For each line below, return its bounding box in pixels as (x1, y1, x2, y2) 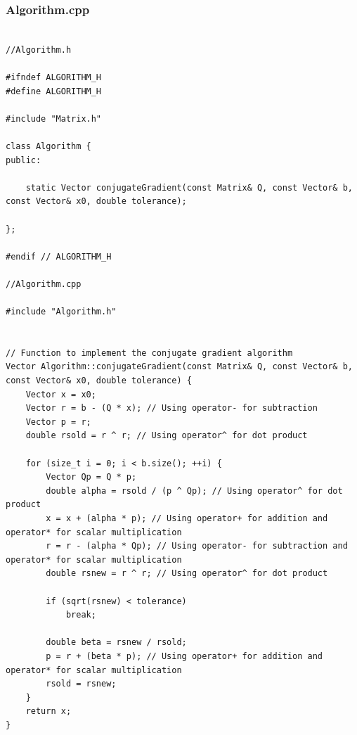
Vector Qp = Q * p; (46, 472, 137, 482)
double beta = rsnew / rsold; (46, 637, 187, 648)
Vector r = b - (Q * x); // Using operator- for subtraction (25, 403, 318, 414)
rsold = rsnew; (46, 679, 117, 689)
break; (65, 610, 96, 620)
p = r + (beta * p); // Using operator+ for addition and (46, 651, 323, 661)
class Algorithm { (6, 141, 91, 151)
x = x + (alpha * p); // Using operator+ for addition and (46, 513, 328, 523)
